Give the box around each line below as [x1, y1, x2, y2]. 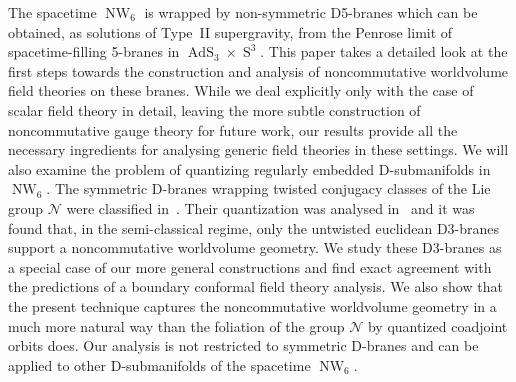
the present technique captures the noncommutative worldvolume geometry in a [8, 295, 497, 316]
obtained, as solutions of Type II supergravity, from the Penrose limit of [8, 21, 453, 42]
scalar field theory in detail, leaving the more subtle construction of [8, 99, 421, 120]
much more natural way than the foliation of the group [8, 315, 345, 336]
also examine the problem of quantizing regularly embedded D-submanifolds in [8, 158, 491, 179]
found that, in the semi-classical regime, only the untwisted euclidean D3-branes [8, 217, 500, 238]
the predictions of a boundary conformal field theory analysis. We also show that [8, 276, 503, 297]
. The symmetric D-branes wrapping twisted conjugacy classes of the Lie [46, 178, 491, 199]
